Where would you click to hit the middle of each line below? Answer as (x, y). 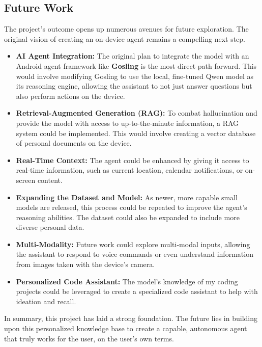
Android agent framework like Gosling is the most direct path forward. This (136, 65)
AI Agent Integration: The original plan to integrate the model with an (133, 56)
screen (26, 180)
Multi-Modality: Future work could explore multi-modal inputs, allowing (133, 244)
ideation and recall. (46, 301)
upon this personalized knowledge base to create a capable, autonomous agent (126, 328)
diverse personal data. (50, 227)
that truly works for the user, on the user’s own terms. (89, 338)
